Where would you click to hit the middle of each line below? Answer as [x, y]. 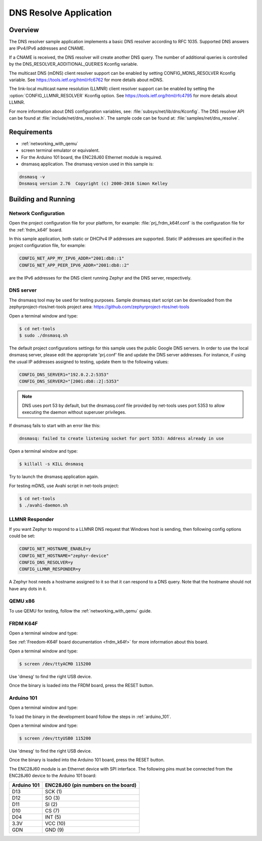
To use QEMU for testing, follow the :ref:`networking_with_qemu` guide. [81, 611]
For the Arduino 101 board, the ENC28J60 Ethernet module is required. [92, 157]
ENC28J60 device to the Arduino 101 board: [53, 776]
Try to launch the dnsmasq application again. [54, 477]
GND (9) [54, 830]
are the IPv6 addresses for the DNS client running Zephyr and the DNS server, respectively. [100, 278]
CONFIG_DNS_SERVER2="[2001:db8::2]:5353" [69, 381]
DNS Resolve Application [60, 13]
